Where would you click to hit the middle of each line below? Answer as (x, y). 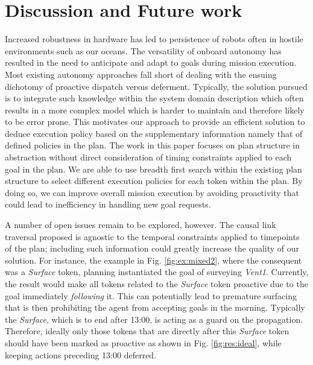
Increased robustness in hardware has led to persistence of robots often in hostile (154, 39)
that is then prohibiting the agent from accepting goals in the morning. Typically (155, 307)
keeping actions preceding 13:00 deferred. (81, 354)
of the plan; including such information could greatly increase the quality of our (152, 248)
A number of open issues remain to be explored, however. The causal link (141, 225)
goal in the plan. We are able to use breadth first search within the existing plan (153, 169)
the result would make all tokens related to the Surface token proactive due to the (156, 284)
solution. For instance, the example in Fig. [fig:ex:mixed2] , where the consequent (153, 260)
